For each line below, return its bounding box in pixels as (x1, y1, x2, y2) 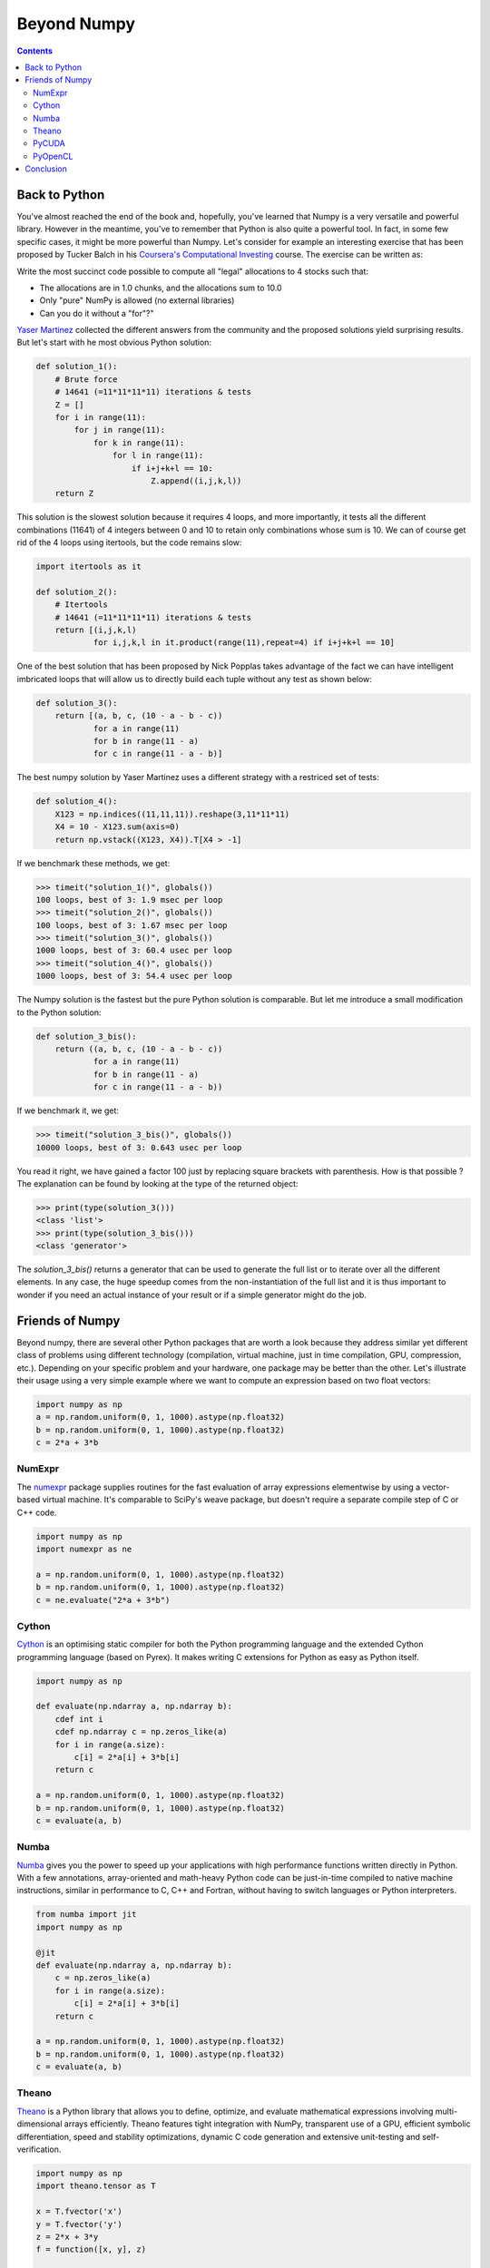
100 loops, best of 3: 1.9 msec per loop (35, 894, 223, 904)
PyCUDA (33, 138, 65, 149)
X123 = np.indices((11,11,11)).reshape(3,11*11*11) (54, 808, 290, 819)
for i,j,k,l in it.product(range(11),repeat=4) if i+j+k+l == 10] (93, 638, 395, 648)
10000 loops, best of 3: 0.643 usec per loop (35, 1142, 242, 1152)
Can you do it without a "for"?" (39, 308, 154, 318)
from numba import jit (35, 1910, 137, 1920)
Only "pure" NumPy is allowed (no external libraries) (39, 295, 235, 306)
